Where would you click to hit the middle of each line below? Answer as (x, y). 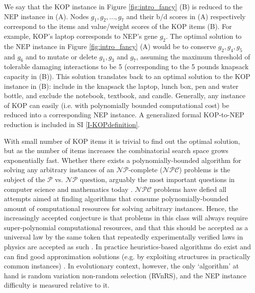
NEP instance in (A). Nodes (46, 16)
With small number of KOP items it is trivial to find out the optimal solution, (122, 141)
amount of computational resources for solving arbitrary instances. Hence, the (121, 208)
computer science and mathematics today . (68, 189)
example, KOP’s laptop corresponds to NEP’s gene (81, 36)
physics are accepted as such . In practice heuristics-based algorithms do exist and (127, 247)
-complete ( (145, 170)
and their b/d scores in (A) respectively (186, 16)
